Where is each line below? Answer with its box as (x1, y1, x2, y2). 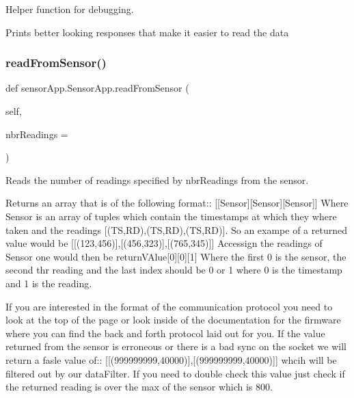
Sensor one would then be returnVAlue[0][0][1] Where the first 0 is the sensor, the (5, 249, 346, 263)
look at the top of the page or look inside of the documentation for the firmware (5, 313, 341, 327)
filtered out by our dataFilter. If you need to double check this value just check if (5, 366, 345, 380)
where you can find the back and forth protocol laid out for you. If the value (5, 326, 325, 340)
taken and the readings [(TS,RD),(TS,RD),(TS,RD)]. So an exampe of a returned (5, 222, 347, 237)
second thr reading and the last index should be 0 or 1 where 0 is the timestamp (5, 263, 342, 277)
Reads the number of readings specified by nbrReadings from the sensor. (5, 172, 309, 187)
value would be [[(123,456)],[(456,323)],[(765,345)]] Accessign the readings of (5, 236, 323, 250)
